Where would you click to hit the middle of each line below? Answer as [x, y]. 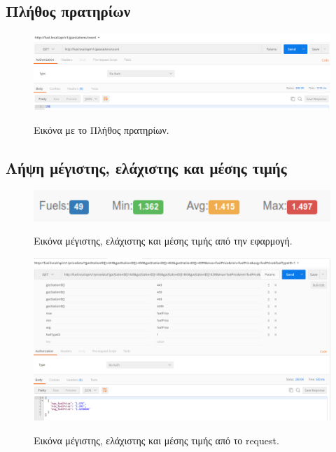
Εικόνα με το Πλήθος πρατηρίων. [101, 129]
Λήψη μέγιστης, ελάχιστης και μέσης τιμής [146, 167]
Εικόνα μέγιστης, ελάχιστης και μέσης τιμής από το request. [156, 440]
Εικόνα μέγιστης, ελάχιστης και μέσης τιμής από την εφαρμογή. [163, 241]
